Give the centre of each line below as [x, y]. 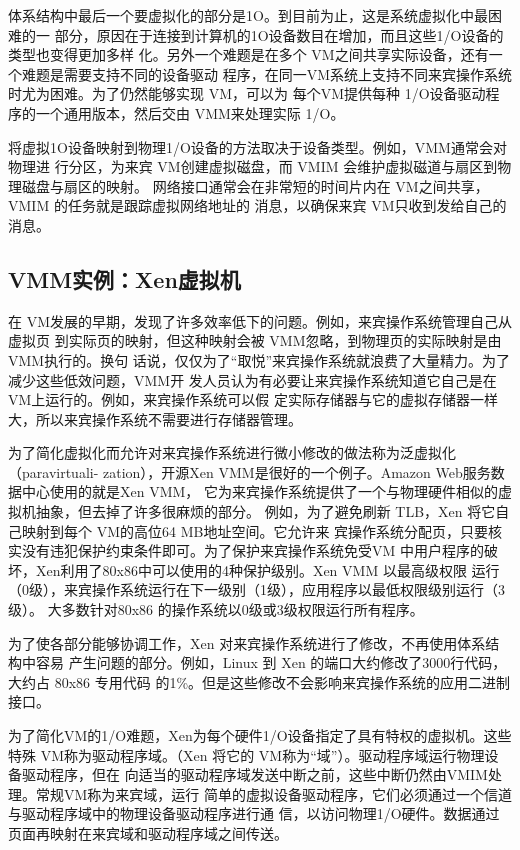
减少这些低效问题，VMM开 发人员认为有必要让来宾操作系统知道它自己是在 [252, 379]
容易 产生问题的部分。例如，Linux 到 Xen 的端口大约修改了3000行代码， [271, 662]
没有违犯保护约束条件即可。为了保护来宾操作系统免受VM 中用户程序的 [252, 550]
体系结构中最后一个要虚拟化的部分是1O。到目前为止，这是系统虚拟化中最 [248, 15]
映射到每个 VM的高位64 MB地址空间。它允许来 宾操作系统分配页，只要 [255, 530]
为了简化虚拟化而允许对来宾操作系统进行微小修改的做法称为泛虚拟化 [232, 452]
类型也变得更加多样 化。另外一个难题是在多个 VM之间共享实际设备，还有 [248, 54]
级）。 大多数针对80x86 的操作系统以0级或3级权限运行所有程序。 [216, 609]
